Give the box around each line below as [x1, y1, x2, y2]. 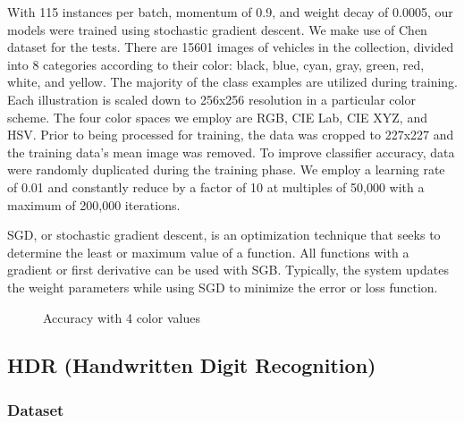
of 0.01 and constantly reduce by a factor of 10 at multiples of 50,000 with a [7, 177, 425, 196]
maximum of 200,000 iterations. [7, 195, 181, 214]
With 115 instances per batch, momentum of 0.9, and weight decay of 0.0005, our [7, 3, 453, 21]
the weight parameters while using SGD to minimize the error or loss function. [7, 277, 438, 296]
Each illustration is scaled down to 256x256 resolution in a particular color [7, 89, 416, 108]
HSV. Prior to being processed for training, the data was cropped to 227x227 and [7, 125, 454, 144]
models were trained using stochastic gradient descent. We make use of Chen [7, 20, 427, 38]
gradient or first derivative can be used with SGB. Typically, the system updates [7, 260, 449, 279]
